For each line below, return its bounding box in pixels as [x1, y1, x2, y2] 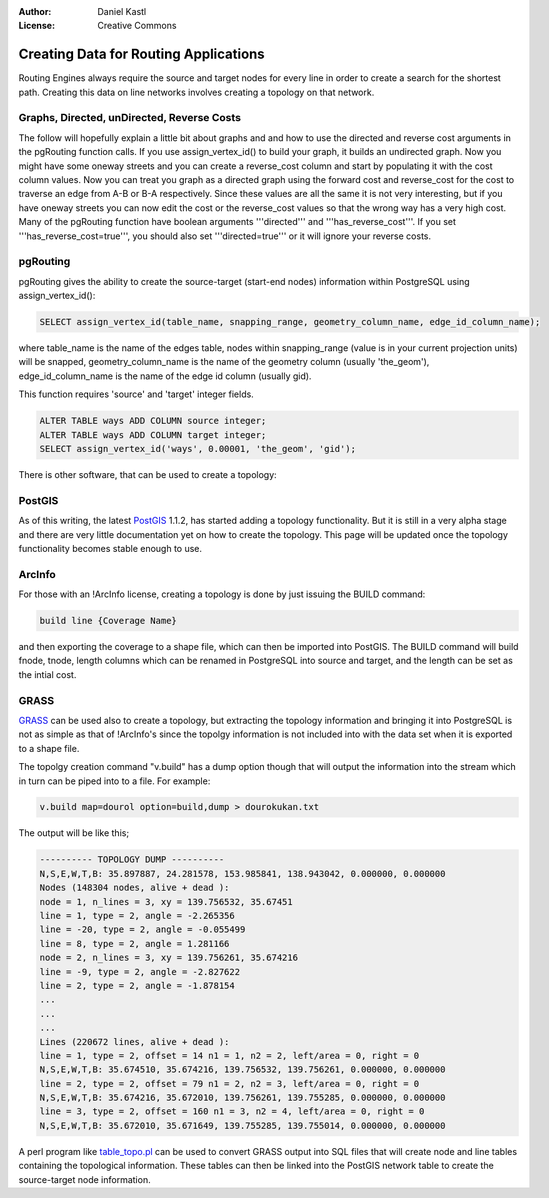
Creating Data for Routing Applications [18, 46, 265, 63]
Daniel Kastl [97, 6, 147, 17]
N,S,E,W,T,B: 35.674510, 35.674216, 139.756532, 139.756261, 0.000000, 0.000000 [39, 1064, 446, 1075]
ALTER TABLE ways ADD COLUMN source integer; [39, 415, 267, 427]
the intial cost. [18, 668, 77, 680]
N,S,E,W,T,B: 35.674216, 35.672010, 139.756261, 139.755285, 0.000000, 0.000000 [39, 1092, 446, 1104]
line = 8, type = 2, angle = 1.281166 [39, 938, 230, 949]
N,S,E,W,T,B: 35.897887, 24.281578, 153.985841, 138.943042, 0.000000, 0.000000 [39, 868, 446, 879]
